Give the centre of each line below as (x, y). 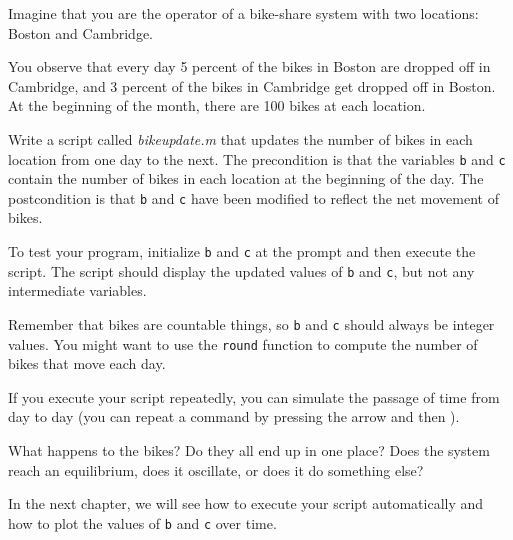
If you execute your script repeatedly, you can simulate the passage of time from (254, 396)
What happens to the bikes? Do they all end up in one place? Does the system (249, 450)
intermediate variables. (77, 290)
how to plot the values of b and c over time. (142, 522)
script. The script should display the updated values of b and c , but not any (241, 270)
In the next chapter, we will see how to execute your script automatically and (246, 503)
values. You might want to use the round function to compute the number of (243, 343)
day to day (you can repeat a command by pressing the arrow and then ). (234, 416)
